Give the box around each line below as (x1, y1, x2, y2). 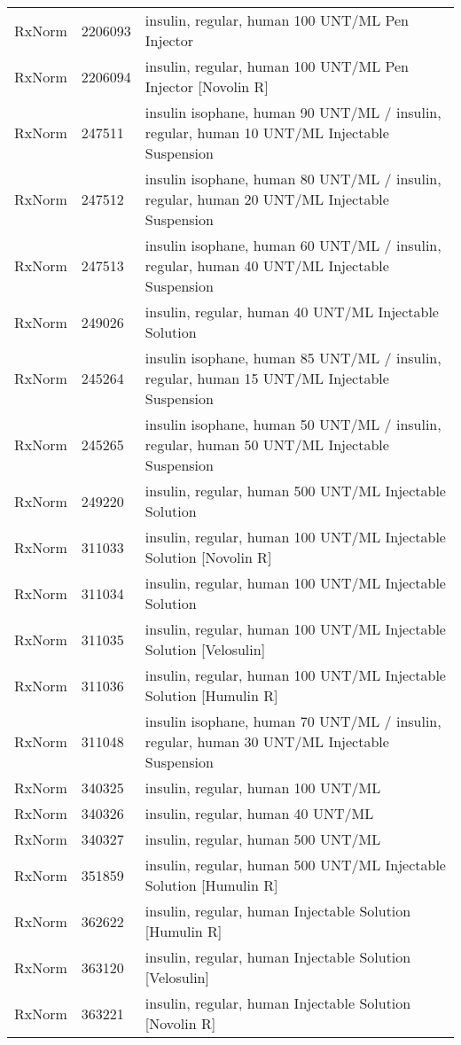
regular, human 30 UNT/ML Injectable (145, 731, 389, 752)
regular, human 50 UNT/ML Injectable (145, 434, 389, 455)
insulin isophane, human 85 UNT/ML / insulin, (145, 347, 441, 368)
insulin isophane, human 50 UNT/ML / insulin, (145, 414, 441, 434)
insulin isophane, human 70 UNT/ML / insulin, (145, 711, 441, 731)
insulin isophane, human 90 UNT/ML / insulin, (145, 102, 441, 122)
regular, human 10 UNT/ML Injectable (145, 122, 389, 143)
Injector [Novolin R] (145, 76, 269, 97)
